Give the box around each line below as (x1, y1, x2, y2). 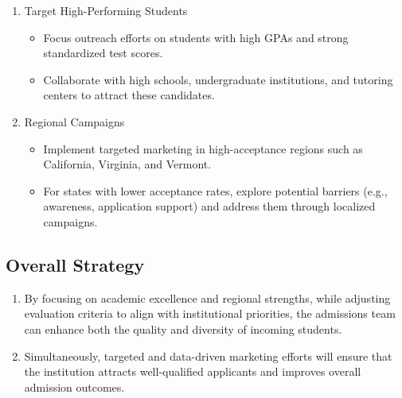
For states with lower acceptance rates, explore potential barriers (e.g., (43, 182, 388, 199)
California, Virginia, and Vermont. (43, 156, 212, 172)
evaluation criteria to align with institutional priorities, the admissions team (24, 305, 396, 322)
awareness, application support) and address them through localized (43, 198, 376, 214)
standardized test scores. (43, 44, 163, 61)
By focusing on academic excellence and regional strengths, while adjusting (24, 289, 391, 306)
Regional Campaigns (24, 113, 125, 129)
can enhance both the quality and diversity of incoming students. (24, 320, 342, 337)
